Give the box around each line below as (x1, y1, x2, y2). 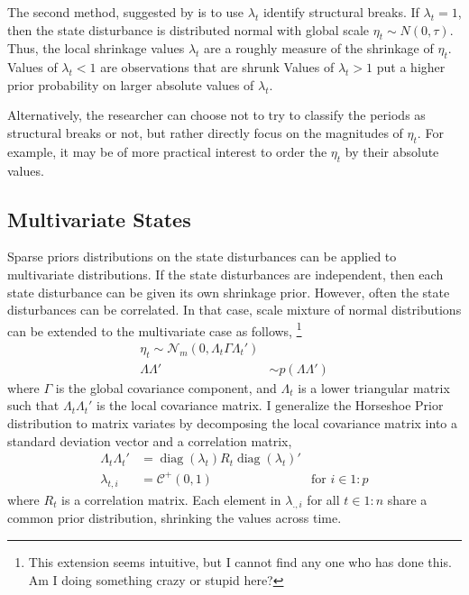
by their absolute (345, 142, 439, 160)
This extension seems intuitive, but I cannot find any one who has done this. (28, 552, 452, 571)
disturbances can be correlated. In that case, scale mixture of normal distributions (7, 300, 462, 319)
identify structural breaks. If (262, 3, 419, 21)
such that (7, 396, 60, 415)
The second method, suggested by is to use (7, 3, 244, 21)
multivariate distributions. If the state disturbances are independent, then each (7, 264, 444, 283)
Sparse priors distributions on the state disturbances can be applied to (7, 247, 397, 266)
